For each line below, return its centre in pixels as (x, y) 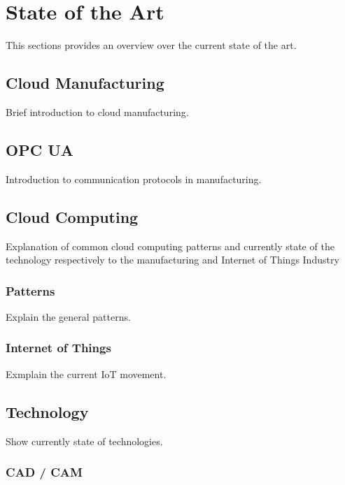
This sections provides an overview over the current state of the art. (151, 45)
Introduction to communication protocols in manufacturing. (134, 179)
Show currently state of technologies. (84, 441)
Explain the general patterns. (68, 316)
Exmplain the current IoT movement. (86, 374)
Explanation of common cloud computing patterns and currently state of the (170, 246)
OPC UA (40, 149)
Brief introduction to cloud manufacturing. (97, 111)
